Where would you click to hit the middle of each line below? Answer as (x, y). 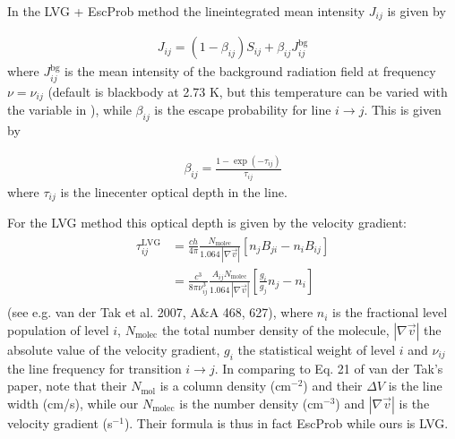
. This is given (403, 110)
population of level (58, 329)
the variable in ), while (69, 110)
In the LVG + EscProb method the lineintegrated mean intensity (186, 11)
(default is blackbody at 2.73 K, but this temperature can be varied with (248, 91)
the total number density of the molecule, (275, 329)
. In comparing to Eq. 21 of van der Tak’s (329, 368)
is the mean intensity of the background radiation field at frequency (250, 71)
